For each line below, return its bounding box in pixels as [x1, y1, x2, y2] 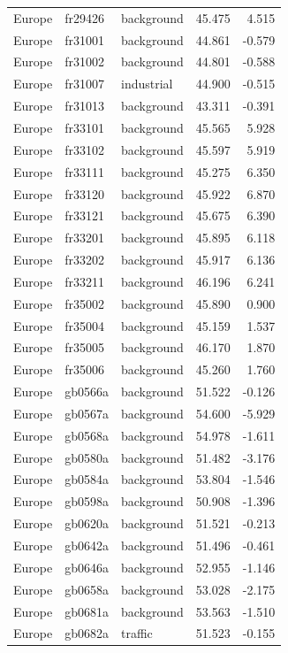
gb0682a [64, 624, 109, 642]
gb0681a [64, 602, 109, 620]
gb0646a [64, 557, 109, 576]
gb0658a [64, 580, 109, 598]
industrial [121, 74, 173, 93]
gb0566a [64, 382, 109, 401]
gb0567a [64, 403, 109, 422]
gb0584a [64, 470, 109, 488]
